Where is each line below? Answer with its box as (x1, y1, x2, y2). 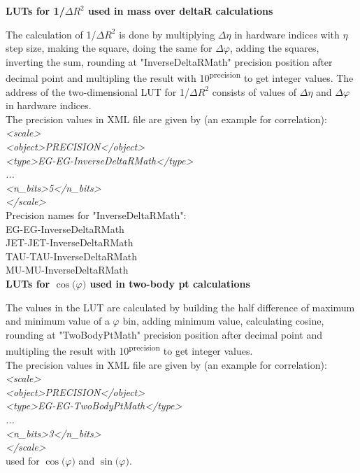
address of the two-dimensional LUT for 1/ (6, 84, 189, 99)
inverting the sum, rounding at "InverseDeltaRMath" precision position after (6, 54, 333, 69)
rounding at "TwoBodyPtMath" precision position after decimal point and (6, 327, 322, 341)
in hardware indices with (234, 27, 340, 41)
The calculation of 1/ (6, 27, 96, 41)
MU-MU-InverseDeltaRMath (6, 262, 129, 277)
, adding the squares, (230, 41, 319, 55)
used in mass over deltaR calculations (88, 3, 273, 17)
